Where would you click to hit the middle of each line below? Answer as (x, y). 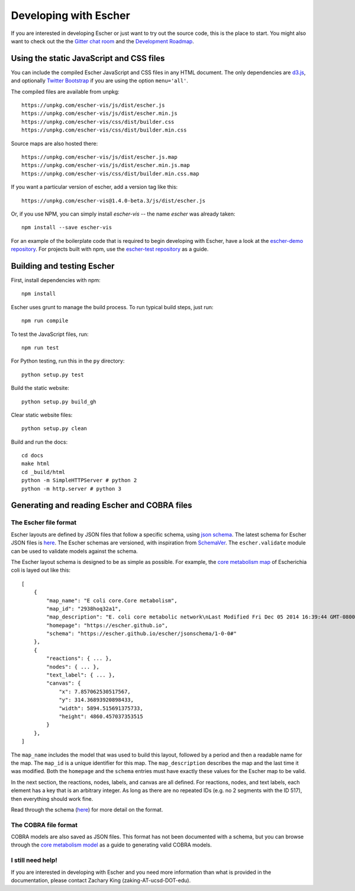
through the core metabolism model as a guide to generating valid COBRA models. (112, 845)
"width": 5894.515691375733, (101, 708)
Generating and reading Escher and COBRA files (101, 506)
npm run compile (45, 321)
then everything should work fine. (52, 799)
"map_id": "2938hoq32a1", (84, 608)
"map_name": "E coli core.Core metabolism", (112, 600)
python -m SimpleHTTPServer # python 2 (79, 480)
